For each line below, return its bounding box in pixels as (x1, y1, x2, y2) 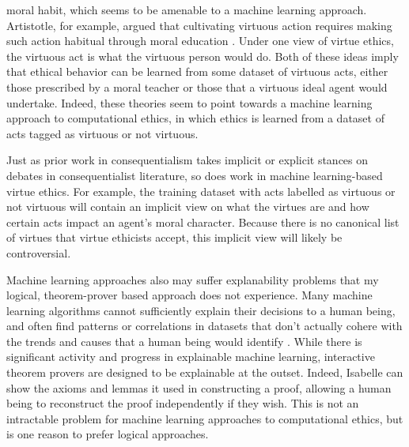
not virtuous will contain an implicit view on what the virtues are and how (6, 198, 369, 215)
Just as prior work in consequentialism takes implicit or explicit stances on (6, 152, 369, 168)
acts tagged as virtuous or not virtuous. (6, 125, 199, 141)
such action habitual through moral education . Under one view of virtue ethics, (6, 32, 394, 49)
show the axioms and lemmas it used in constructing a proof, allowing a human (6, 379, 392, 396)
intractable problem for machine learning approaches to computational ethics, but (6, 410, 403, 426)
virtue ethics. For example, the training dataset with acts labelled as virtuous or (6, 182, 396, 199)
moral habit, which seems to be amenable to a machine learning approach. (6, 2, 367, 17)
